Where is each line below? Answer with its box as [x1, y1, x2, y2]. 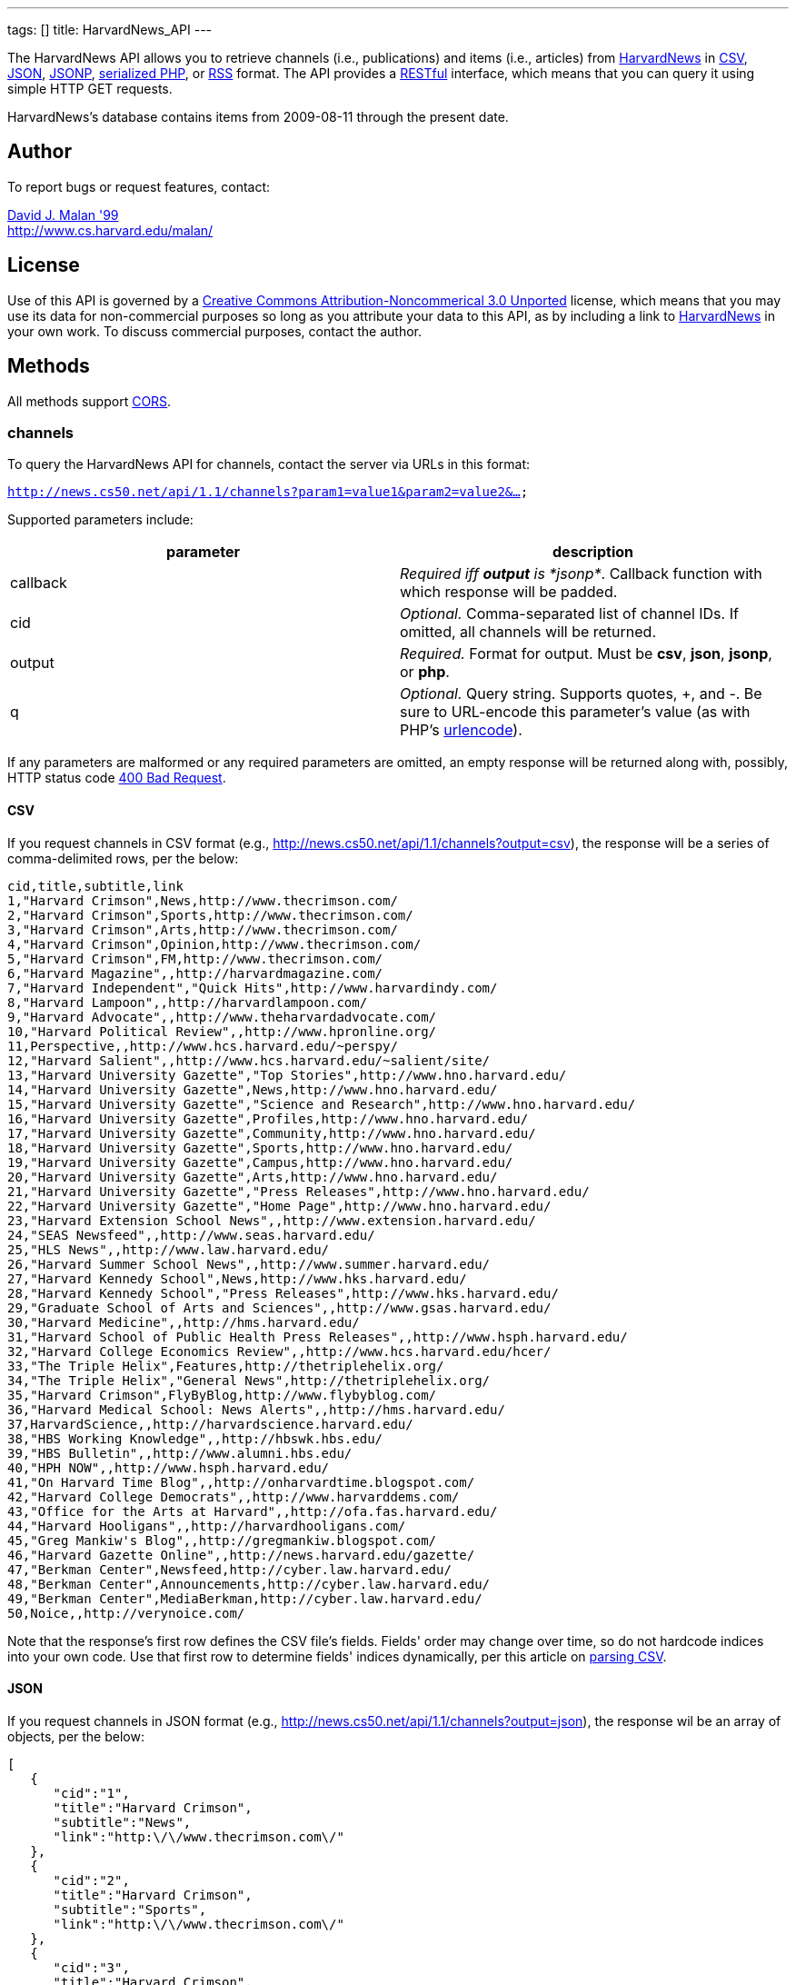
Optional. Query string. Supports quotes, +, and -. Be [400, 684, 762, 703]
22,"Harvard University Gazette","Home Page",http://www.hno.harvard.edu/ [7, 1198, 552, 1213]
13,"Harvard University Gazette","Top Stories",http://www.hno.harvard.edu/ [7, 1067, 567, 1082]
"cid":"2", [53, 1872, 130, 1888]
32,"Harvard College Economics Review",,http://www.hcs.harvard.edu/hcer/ [7, 1343, 552, 1359]
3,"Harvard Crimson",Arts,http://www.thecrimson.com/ [7, 922, 398, 937]
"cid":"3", [53, 1960, 130, 1975]
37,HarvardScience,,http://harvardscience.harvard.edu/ [7, 1416, 413, 1431]
